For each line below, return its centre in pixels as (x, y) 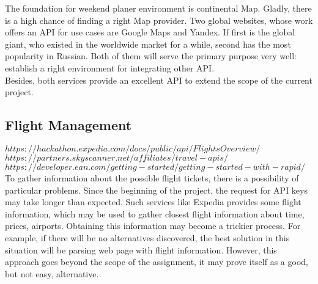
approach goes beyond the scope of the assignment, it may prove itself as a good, (157, 262)
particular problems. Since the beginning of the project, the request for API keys (156, 190)
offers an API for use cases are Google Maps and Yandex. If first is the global (150, 32)
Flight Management (68, 125)
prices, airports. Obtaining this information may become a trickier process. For (153, 226)
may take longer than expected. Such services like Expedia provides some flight (153, 202)
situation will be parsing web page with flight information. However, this (141, 249)
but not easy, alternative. (52, 273)
